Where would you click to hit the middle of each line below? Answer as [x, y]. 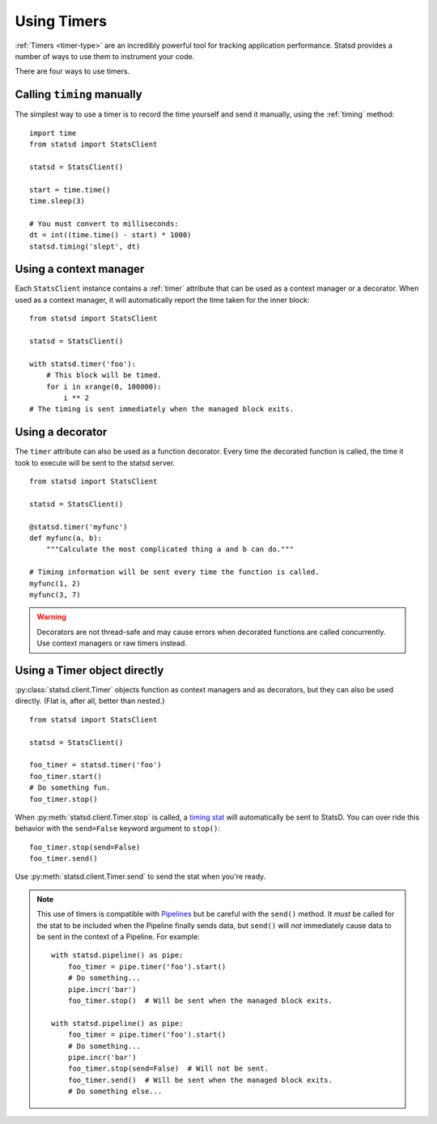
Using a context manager [80, 269]
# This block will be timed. [104, 375]
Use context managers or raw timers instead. [112, 643]
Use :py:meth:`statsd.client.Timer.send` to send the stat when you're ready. [140, 877]
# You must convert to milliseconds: [104, 224]
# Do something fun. [70, 788]
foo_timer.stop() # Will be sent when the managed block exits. [200, 1001]
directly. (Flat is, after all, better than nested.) [90, 701]
